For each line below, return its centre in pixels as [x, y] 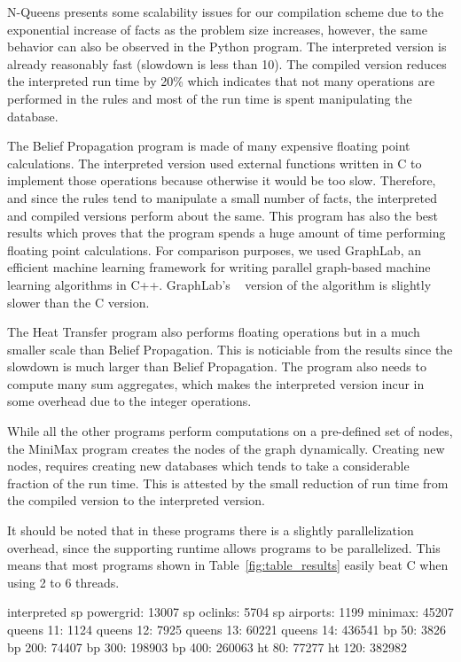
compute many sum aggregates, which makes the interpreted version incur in [216, 383]
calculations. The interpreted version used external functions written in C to [215, 163]
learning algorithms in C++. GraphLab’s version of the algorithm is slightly [219, 284]
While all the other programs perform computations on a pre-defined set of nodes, [230, 431]
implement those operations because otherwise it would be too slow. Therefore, [222, 180]
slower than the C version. [78, 302]
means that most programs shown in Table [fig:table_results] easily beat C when [228, 565]
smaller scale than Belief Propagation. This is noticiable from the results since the [230, 349]
